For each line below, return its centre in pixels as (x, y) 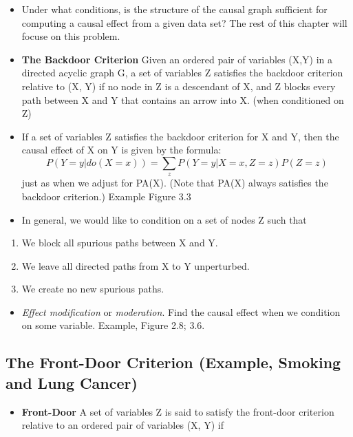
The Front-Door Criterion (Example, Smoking (173, 362)
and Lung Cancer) (72, 382)
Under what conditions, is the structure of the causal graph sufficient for (174, 9)
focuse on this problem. (71, 36)
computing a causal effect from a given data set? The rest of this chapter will (184, 22)
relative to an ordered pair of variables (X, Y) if (122, 425)
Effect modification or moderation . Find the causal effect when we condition (181, 311)
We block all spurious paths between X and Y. (120, 243)
